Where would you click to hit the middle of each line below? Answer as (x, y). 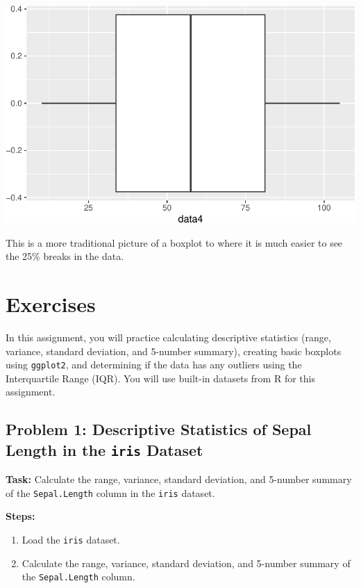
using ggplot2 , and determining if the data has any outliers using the (154, 365)
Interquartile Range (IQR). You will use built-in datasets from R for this (160, 378)
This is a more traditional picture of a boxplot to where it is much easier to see (174, 242)
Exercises (51, 304)
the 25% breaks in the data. (65, 256)
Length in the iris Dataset (104, 449)
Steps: (20, 516)
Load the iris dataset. (71, 539)
